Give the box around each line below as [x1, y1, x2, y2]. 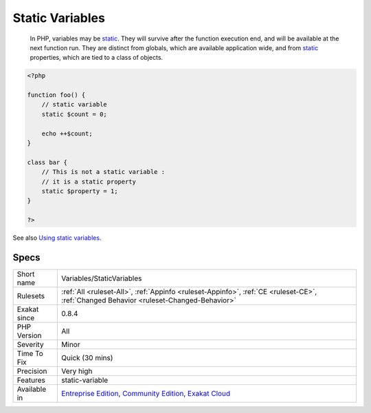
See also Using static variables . [12, 234, 102, 242]
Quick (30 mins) [61, 353, 113, 363]
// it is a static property [41, 177, 137, 186]
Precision [16, 366, 47, 376]
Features [16, 375, 46, 385]
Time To [16, 349, 44, 359]
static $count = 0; [41, 110, 108, 118]
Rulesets [16, 291, 45, 301]
